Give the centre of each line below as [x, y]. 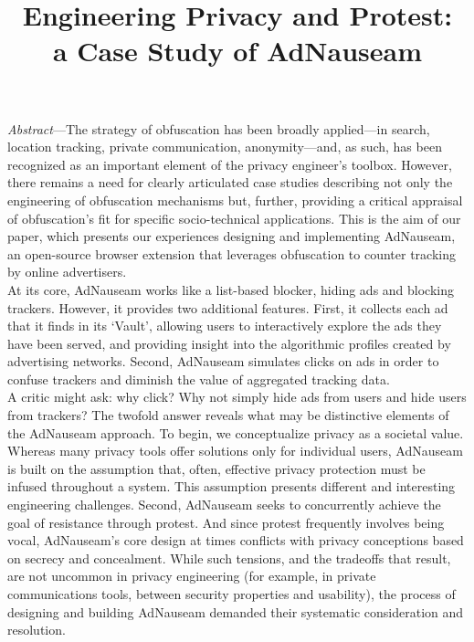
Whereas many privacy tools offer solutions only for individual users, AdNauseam [235, 451]
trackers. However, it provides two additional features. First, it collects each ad [228, 307]
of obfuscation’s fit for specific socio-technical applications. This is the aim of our [234, 218]
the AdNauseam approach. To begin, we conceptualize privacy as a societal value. [236, 432]
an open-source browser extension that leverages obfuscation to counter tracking [232, 253]
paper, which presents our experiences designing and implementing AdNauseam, [232, 236]
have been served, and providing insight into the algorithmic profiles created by [229, 343]
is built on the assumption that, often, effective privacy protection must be [216, 468]
